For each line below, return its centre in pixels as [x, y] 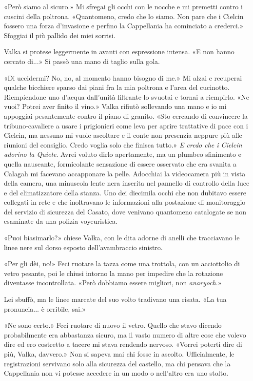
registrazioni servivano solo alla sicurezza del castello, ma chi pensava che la [117, 363]
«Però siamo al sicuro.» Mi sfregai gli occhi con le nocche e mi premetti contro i [123, 6]
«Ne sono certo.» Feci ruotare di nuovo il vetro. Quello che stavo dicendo [113, 325]
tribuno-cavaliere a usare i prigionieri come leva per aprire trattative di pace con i [126, 125]
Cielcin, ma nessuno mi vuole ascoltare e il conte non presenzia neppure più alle [123, 135]
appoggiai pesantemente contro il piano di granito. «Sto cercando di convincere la [126, 116]
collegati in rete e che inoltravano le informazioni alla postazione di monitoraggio [125, 202]
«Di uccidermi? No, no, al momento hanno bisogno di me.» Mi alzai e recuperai [123, 77]
